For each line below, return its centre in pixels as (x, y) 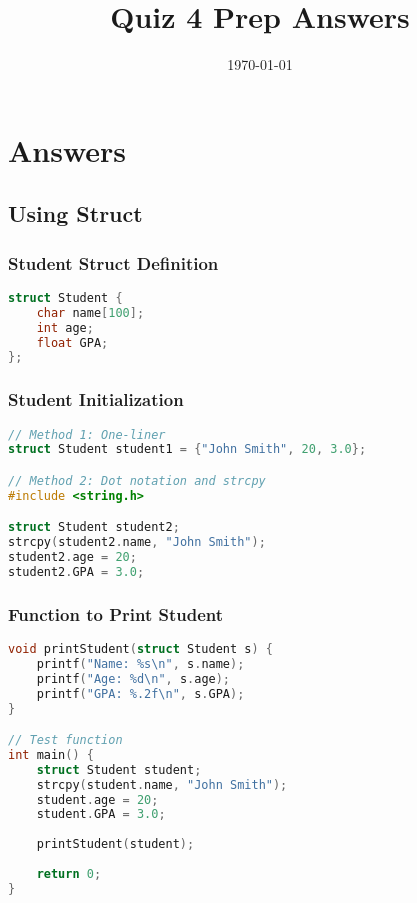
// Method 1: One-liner (87, 434)
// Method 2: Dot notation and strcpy (137, 480)
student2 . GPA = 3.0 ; (76, 571)
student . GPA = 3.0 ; (101, 814)
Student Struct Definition (113, 262)
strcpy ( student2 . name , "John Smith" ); (137, 542)
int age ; (65, 327)
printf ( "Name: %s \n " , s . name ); (140, 663)
